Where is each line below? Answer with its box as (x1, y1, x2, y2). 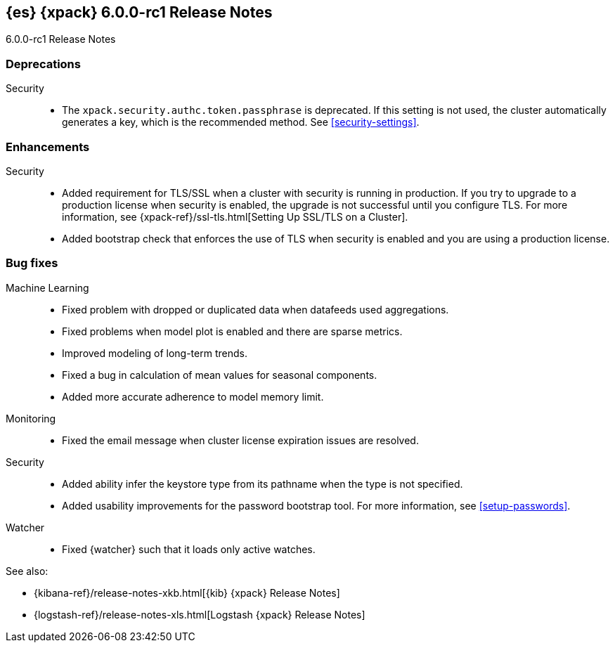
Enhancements (6, 139, 90, 154)
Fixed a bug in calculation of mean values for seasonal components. (62, 368, 377, 381)
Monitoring (6, 412, 56, 425)
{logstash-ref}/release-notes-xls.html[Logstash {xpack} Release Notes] (34, 608, 365, 621)
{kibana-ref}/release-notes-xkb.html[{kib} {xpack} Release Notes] (34, 586, 340, 599)
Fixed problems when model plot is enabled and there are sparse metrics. (62, 325, 403, 337)
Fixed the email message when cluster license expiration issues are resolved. (62, 434, 419, 446)
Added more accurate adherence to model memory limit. (62, 390, 324, 403)
